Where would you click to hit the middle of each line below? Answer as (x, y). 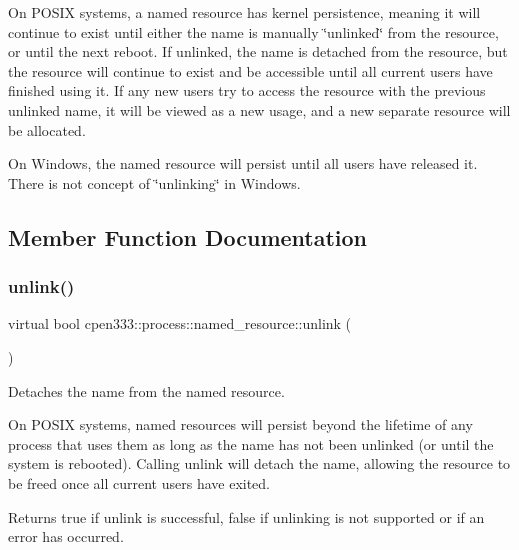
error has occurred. (66, 536)
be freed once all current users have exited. (139, 482)
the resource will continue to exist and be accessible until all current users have (250, 70)
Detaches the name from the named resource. (146, 390)
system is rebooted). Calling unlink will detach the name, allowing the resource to (259, 463)
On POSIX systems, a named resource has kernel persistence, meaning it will (244, 12)
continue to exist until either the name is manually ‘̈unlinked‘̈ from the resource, (253, 31)
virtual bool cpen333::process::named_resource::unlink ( (180, 323)
